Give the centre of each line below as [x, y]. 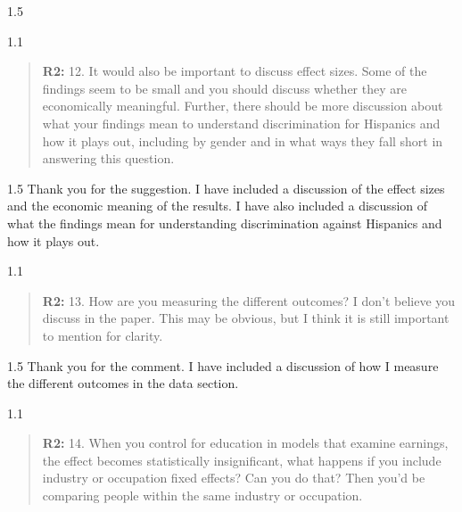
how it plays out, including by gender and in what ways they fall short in [243, 140]
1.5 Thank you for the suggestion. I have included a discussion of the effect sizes [226, 188]
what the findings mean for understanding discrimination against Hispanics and [225, 223]
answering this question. [108, 158]
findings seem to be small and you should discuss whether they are [224, 88]
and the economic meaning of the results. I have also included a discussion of [218, 206]
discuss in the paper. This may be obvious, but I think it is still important [246, 318]
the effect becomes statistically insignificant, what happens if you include [242, 460]
